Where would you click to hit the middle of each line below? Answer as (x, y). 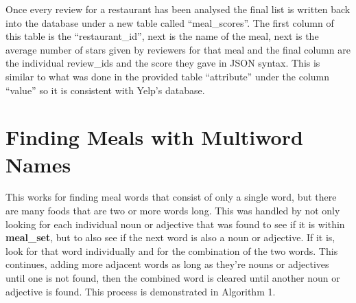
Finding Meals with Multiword (154, 137)
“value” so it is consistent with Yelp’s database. (105, 90)
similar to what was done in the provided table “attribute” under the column (168, 76)
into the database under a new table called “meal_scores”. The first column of (170, 22)
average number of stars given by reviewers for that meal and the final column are (178, 49)
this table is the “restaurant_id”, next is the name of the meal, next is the (162, 36)
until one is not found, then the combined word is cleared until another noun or (173, 278)
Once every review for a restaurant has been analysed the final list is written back (178, 9)
